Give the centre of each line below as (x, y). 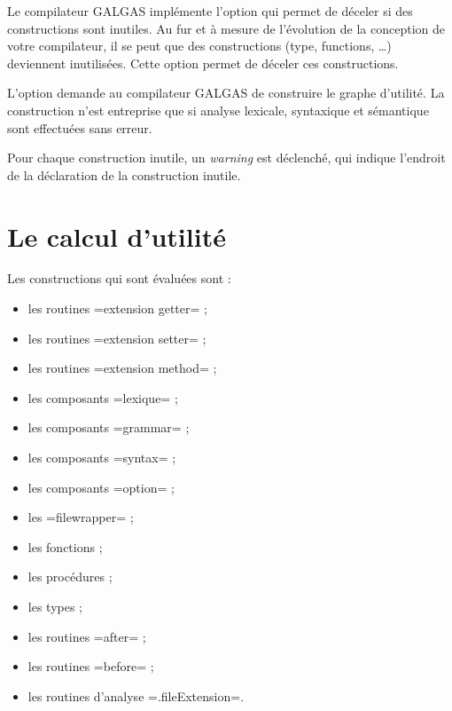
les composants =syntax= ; (102, 458)
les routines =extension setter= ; (117, 338)
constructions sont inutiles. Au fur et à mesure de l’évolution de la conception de (226, 28)
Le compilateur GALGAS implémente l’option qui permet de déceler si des (210, 11)
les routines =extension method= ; (122, 368)
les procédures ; (70, 577)
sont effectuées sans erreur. (80, 127)
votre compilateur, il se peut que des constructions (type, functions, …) (199, 46)
